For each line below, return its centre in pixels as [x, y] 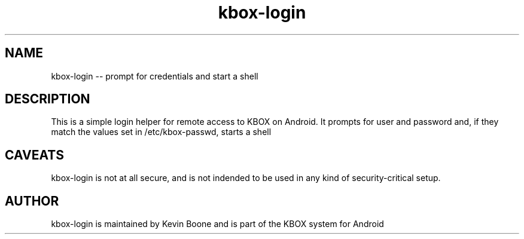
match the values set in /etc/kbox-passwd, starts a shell [161, 132]
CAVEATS [34, 155]
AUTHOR [32, 201]
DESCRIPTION [48, 99]
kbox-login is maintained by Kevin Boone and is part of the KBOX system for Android [217, 224]
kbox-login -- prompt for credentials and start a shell [155, 76]
